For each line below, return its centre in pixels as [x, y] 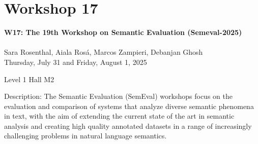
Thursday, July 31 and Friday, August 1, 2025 [76, 62]
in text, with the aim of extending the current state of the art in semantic [119, 116]
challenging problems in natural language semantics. [85, 136]
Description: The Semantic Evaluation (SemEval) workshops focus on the [118, 96]
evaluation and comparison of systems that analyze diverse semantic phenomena [129, 106]
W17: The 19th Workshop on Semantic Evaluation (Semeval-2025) [123, 32]
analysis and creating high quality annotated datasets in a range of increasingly [128, 125]
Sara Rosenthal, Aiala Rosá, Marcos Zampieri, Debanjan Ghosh [104, 52]
